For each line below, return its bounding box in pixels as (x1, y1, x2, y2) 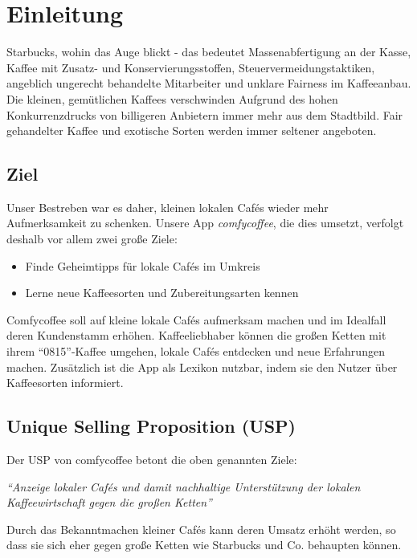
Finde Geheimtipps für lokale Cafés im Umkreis (25, 257, 260, 274)
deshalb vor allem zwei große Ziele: (6, 230, 178, 247)
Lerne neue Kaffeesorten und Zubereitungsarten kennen (25, 284, 299, 301)
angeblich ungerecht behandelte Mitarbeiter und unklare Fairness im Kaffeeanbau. (6, 75, 411, 92)
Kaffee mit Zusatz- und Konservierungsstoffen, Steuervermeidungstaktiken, (6, 59, 375, 75)
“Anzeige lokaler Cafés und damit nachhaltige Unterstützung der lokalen (6, 478, 361, 495)
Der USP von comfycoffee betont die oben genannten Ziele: (6, 451, 297, 468)
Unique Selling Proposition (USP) (6, 413, 296, 438)
